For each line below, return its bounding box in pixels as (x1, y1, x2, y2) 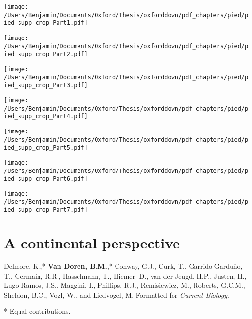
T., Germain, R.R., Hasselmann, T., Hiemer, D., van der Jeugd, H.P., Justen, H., (4, 270, 247, 281)
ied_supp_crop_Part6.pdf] (4, 175, 88, 183)
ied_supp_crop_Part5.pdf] (4, 144, 88, 151)
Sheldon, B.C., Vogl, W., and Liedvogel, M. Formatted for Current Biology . (4, 289, 229, 300)
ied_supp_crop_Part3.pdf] (4, 82, 88, 89)
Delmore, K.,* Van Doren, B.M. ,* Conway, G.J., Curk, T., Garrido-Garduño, (4, 261, 243, 271)
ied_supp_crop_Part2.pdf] (4, 51, 88, 58)
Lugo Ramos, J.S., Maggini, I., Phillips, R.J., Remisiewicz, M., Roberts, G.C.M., (4, 280, 245, 290)
